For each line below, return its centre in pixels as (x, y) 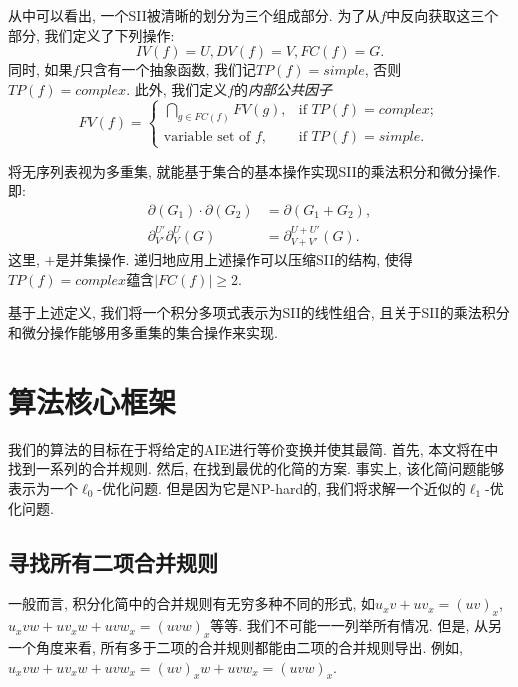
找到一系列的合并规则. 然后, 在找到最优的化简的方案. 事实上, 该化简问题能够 (256, 468)
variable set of (207, 136)
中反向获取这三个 (442, 15)
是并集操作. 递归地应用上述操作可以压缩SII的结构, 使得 (234, 259)
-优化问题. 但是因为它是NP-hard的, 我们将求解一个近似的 (281, 487)
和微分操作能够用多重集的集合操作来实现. (143, 332)
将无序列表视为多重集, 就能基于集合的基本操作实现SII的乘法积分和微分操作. (254, 170)
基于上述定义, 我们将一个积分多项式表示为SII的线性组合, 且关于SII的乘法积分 (259, 312)
